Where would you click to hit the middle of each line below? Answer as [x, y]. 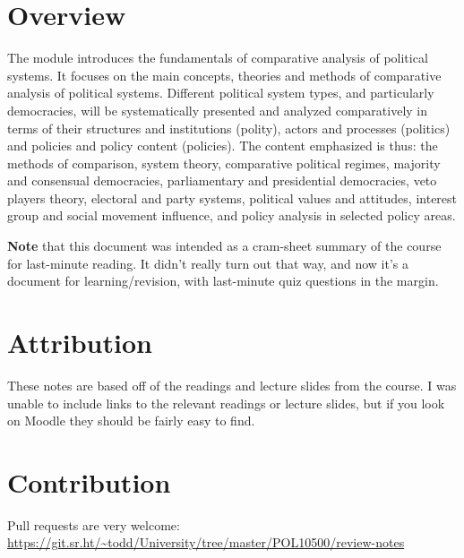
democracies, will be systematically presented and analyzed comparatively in [218, 110]
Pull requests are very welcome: [94, 524]
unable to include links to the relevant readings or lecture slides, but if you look [226, 403]
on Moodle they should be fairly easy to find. [131, 421]
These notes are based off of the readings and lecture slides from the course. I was [232, 385]
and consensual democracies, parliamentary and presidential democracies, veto [222, 180]
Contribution [89, 481]
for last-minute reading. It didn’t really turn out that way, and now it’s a [208, 263]
